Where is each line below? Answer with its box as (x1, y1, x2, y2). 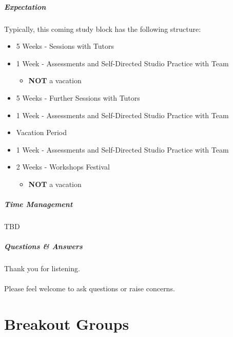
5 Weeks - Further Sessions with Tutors (16, 92, 140, 103)
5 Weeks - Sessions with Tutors (16, 41, 114, 51)
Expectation (4, 1, 46, 12)
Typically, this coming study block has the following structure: (4, 23, 201, 34)
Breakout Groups (4, 313, 129, 334)
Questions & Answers (4, 241, 83, 252)
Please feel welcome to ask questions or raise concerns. (4, 283, 175, 294)
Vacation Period (16, 127, 67, 138)
